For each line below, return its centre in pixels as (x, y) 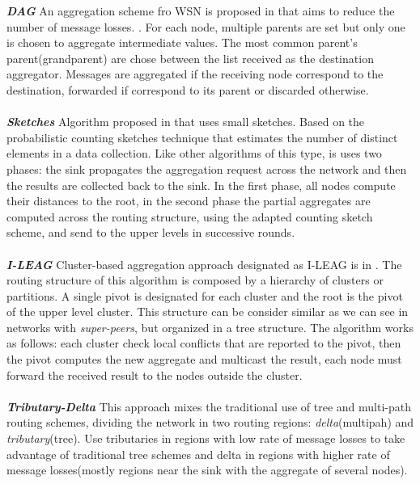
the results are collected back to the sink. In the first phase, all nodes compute (201, 185)
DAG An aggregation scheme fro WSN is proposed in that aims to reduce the (201, 11)
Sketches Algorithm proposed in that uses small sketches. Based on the (186, 122)
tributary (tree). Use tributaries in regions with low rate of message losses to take (206, 438)
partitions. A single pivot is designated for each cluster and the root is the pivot (205, 295)
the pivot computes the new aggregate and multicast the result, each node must (204, 359)
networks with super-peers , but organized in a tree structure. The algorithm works (210, 327)
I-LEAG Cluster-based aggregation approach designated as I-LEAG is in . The (204, 264)
